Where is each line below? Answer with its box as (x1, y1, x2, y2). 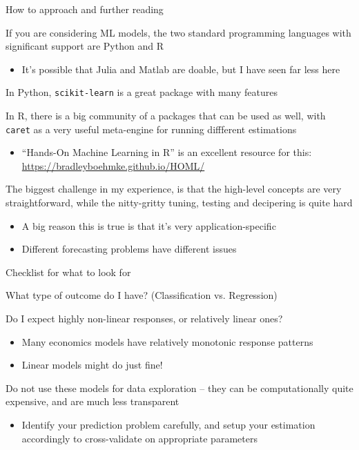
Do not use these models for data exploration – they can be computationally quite (6, 380, 353, 395)
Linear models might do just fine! (21, 358, 163, 372)
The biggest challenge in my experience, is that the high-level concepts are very (6, 182, 342, 196)
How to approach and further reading (6, 2, 164, 16)
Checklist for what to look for (6, 264, 131, 279)
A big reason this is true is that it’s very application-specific (21, 218, 276, 233)
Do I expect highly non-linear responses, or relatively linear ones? (6, 311, 283, 326)
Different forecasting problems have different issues (21, 242, 237, 256)
